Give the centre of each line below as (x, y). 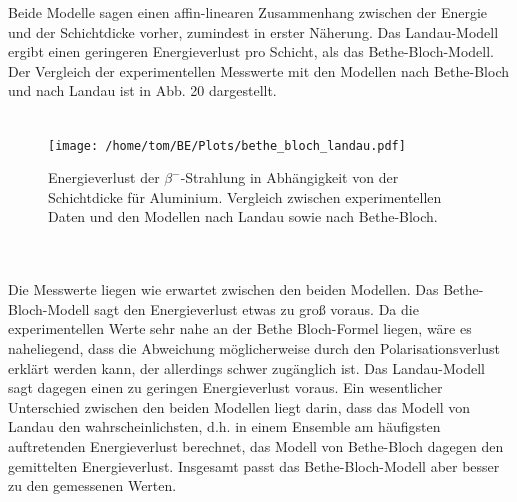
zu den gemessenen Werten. (92, 485)
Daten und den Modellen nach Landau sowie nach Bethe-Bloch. (243, 216)
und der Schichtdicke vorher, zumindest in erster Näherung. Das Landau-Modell (253, 31)
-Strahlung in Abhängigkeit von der (289, 177)
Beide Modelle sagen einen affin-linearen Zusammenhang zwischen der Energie (248, 12)
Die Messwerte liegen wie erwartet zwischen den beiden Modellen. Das (223, 289)
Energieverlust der (104, 177)
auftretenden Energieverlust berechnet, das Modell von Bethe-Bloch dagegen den (256, 445)
